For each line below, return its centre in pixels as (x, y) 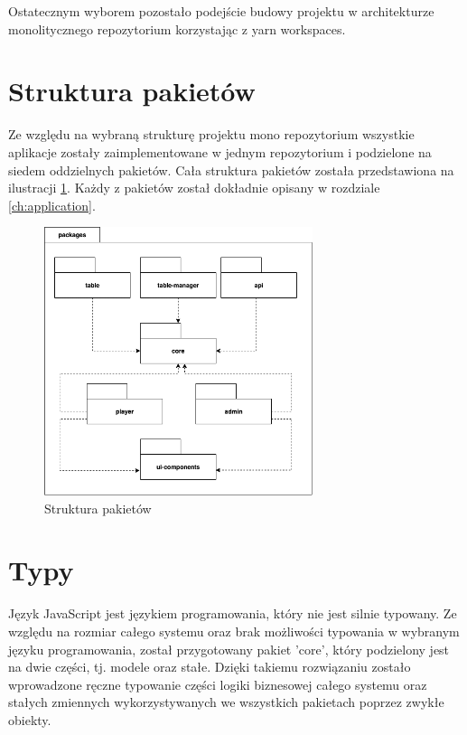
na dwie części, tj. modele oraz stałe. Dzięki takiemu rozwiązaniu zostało (210, 667)
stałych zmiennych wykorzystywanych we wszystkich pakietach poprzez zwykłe (226, 702)
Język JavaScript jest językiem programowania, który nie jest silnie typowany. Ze (233, 613)
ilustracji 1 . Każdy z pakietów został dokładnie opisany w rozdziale (194, 188)
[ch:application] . (52, 205)
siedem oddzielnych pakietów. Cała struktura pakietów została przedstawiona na (231, 170)
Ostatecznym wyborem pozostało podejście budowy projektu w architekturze (221, 11)
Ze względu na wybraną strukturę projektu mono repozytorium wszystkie (211, 134)
